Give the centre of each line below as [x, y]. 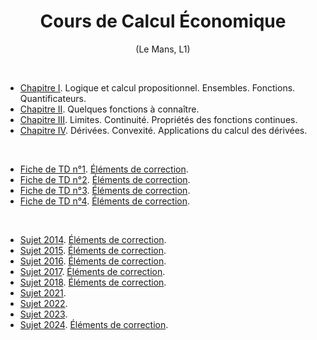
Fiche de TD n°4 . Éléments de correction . [105, 201]
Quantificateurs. [53, 98]
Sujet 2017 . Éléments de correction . [92, 271]
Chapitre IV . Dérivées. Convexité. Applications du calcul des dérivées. [163, 130]
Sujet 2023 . [43, 314]
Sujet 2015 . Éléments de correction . [93, 250]
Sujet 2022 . [43, 303]
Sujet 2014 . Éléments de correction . [93, 239]
